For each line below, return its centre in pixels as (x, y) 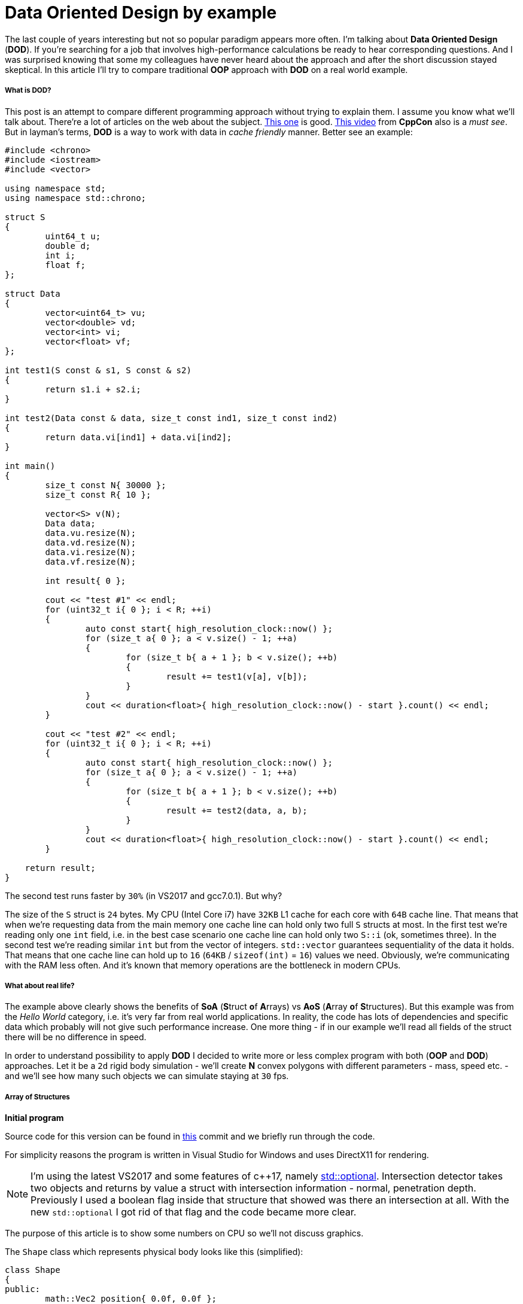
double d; (68, 246)
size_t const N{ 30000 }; (106, 485)
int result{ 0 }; (86, 581)
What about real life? (40, 985)
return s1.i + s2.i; (93, 389)
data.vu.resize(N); (91, 533)
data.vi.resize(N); (91, 552)
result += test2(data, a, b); (237, 810)
